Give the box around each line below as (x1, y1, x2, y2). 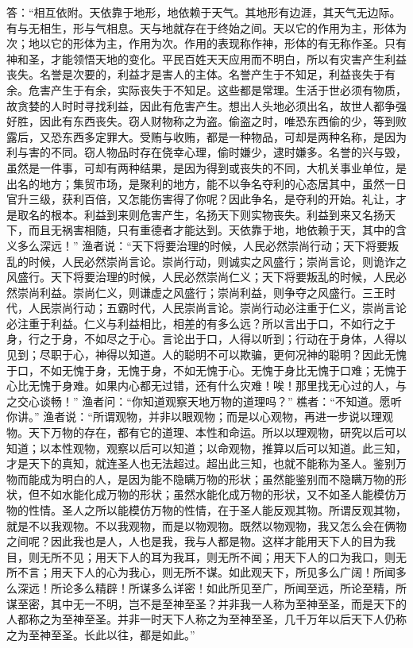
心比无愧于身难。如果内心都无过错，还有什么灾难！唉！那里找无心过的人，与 (6, 377, 407, 394)
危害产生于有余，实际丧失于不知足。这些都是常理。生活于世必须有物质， (28, 81, 407, 98)
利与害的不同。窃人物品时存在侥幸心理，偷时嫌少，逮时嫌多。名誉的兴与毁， (6, 144, 407, 160)
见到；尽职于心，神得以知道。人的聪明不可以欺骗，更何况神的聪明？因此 (6, 346, 384, 363)
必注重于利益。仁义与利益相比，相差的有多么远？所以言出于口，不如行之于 (6, 314, 396, 331)
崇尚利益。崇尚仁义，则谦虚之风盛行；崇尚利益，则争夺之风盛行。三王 (17, 283, 384, 300)
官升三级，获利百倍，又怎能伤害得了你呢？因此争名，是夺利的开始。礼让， (6, 191, 396, 207)
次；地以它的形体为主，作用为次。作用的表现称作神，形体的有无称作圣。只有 (6, 35, 407, 52)
